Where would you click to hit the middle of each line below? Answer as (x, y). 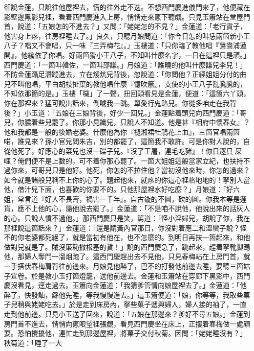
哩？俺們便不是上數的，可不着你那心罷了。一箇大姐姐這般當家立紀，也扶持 (124, 160)
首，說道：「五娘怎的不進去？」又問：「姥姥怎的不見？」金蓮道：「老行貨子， (125, 26)
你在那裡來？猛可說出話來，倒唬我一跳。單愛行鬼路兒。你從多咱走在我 (117, 103)
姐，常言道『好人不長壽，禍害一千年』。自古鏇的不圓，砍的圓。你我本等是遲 (125, 199)
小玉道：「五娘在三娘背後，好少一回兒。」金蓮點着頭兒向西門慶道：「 (132, 112)
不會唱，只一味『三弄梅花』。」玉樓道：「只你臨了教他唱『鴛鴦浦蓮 (142, 45)
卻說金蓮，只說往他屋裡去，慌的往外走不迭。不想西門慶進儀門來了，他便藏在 (127, 7)
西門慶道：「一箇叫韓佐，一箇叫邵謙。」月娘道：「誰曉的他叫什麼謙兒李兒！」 (125, 64)
